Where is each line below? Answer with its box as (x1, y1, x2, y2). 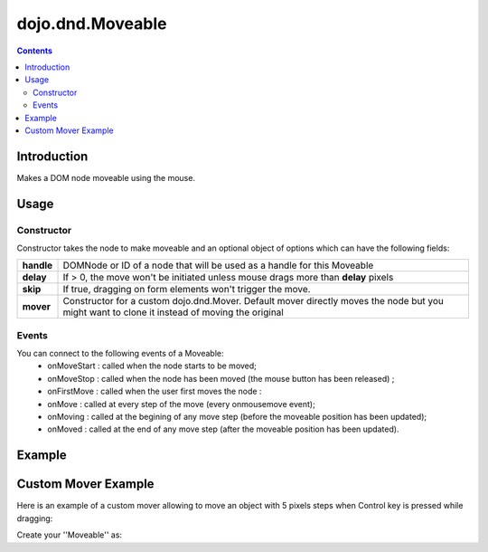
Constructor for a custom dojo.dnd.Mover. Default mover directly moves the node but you (62, 295, 445, 308)
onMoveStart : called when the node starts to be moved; (47, 360, 258, 371)
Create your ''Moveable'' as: (16, 529, 122, 540)
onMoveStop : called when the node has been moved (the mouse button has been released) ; (47, 373, 395, 384)
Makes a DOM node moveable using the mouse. (16, 172, 196, 183)
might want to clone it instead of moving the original (62, 306, 284, 319)
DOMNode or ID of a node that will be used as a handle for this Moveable (62, 259, 374, 271)
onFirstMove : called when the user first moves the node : (47, 385, 262, 397)
